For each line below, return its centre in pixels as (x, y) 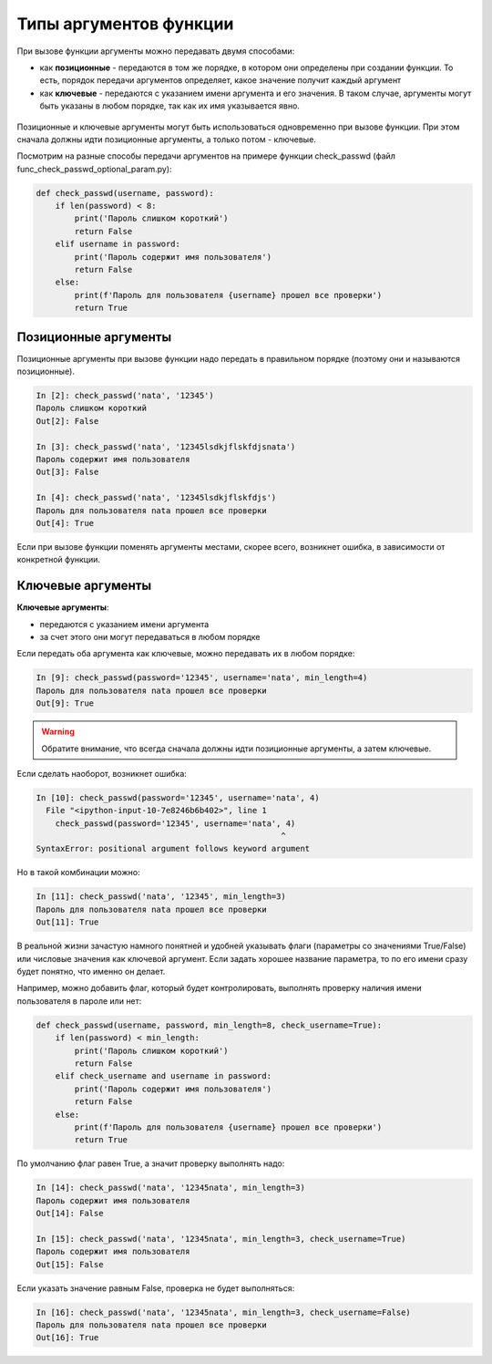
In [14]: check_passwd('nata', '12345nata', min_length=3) (170, 1188)
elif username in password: (118, 244)
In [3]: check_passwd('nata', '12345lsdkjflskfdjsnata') (166, 446)
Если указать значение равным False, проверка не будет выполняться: (156, 1288)
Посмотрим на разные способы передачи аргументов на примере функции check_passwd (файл (206, 156)
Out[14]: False (70, 1214)
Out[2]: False (67, 421)
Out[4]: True (65, 523)
